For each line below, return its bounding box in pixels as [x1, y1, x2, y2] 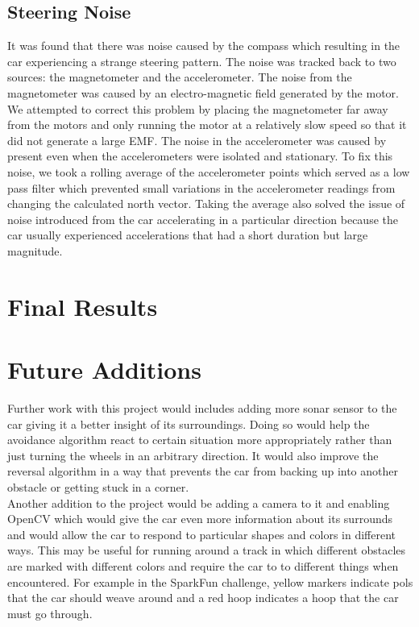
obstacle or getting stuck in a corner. [7, 478, 189, 495]
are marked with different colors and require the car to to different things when [7, 557, 399, 574]
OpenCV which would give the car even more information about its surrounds [7, 510, 393, 527]
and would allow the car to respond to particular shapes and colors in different [7, 525, 396, 542]
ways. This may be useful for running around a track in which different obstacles [7, 542, 406, 558]
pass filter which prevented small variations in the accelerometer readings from [7, 179, 396, 196]
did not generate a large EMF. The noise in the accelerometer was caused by [7, 131, 387, 148]
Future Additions [7, 353, 201, 386]
